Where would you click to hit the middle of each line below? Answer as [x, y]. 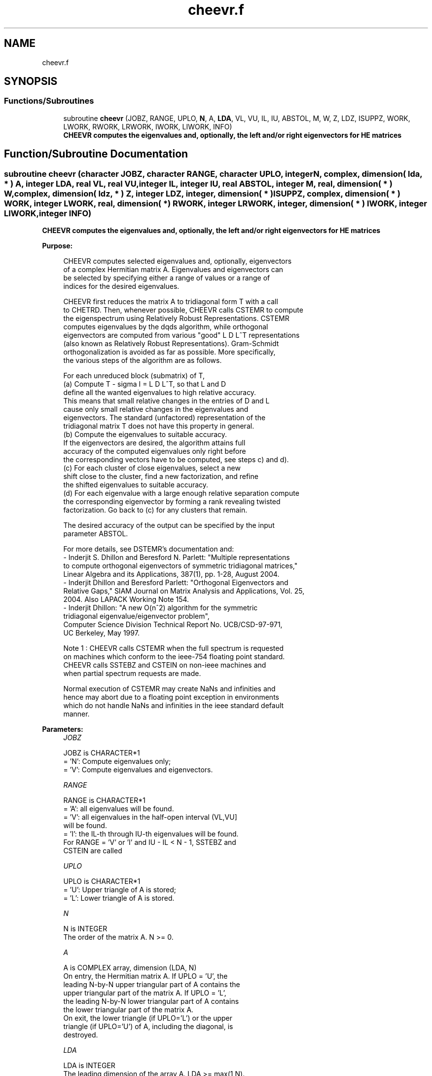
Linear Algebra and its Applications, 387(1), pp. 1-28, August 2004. [171, 574]
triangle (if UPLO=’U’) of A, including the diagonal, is [148, 1027]
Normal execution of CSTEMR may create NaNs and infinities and [169, 689]
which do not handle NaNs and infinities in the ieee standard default [174, 706]
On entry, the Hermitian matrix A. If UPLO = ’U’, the [145, 976]
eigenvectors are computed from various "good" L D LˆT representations [181, 335]
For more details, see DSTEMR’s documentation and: [149, 549]
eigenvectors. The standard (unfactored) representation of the [164, 418]
